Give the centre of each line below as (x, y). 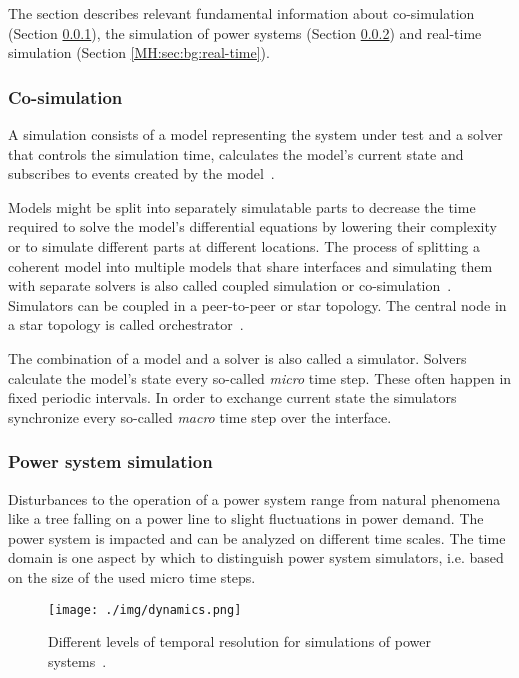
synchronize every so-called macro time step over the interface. (200, 416)
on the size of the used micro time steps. (132, 576)
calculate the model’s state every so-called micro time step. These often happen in (260, 377)
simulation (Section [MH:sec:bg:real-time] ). (139, 52)
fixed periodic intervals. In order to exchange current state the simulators (232, 397)
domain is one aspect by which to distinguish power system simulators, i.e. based (256, 557)
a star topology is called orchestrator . (126, 324)
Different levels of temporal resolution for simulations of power (239, 641)
